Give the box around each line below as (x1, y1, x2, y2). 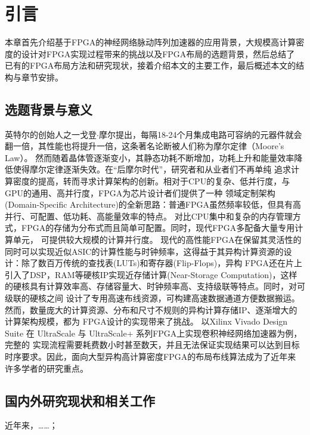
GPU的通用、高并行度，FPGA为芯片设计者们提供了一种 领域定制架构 (5, 186, 275, 199)
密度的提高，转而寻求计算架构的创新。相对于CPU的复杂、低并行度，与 (13, 175, 290, 187)
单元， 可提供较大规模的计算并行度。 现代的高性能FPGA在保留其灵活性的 (13, 233, 302, 246)
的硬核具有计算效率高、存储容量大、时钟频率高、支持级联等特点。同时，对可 (5, 280, 305, 292)
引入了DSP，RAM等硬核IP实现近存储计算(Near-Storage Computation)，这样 (5, 268, 297, 280)
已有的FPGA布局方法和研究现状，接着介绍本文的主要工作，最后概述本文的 (5, 59, 296, 72)
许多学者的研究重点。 (5, 362, 88, 374)
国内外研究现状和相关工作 (5, 391, 155, 409)
